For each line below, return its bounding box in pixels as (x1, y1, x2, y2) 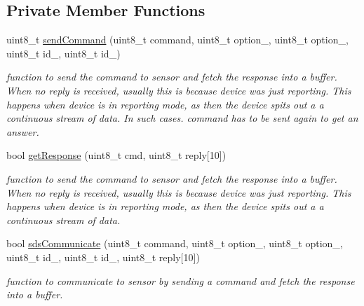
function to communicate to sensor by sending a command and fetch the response (6, 273, 355, 288)
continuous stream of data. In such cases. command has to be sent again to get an (6, 111, 358, 125)
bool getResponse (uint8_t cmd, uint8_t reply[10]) (6, 148, 227, 162)
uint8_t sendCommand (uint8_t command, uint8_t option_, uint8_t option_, (6, 32, 349, 47)
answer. (6, 124, 39, 139)
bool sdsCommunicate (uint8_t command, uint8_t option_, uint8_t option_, (6, 236, 343, 251)
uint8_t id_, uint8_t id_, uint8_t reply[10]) (6, 249, 200, 264)
